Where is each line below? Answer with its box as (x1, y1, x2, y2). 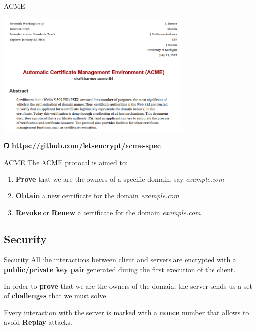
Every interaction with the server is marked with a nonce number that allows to (4, 307, 249, 317)
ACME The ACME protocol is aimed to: (4, 157, 128, 167)
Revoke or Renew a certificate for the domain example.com (15, 207, 201, 217)
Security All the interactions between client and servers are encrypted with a (4, 254, 236, 265)
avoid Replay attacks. (4, 317, 72, 327)
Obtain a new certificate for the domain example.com (15, 190, 179, 201)
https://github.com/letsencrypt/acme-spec (12, 141, 161, 151)
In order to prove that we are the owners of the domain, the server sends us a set (4, 281, 253, 291)
